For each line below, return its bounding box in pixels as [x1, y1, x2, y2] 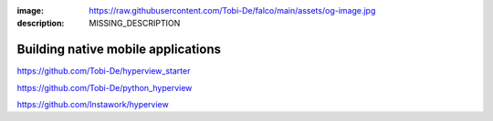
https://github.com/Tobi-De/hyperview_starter [16, 66, 191, 76]
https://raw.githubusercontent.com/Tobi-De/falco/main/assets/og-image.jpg [89, 5, 376, 15]
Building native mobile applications [16, 42, 221, 57]
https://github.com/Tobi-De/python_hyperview [16, 82, 193, 93]
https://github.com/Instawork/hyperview [16, 99, 169, 110]
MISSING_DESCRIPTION [89, 18, 181, 29]
